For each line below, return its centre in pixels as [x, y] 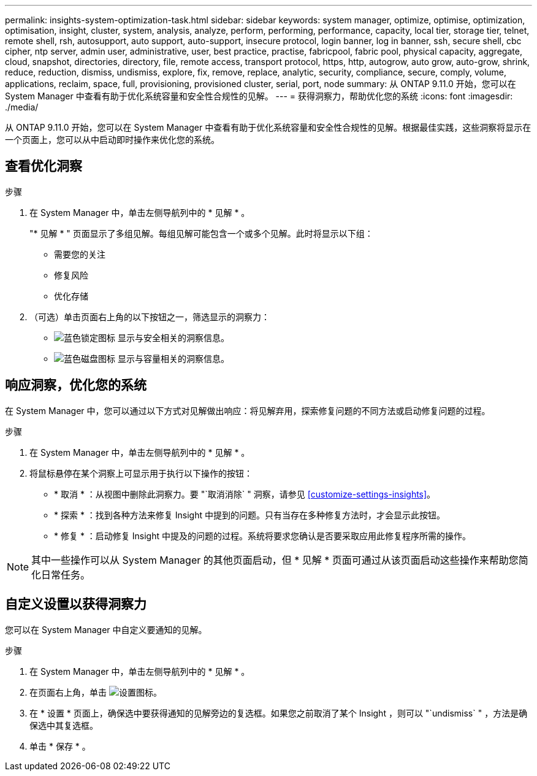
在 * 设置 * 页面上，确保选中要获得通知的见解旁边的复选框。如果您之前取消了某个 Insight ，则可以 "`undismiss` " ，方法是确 [279, 713]
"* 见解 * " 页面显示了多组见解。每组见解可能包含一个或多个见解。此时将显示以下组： [201, 233]
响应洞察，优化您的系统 [76, 385]
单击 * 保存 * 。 [60, 746]
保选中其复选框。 [64, 725]
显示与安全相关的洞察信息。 [173, 337]
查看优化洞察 [44, 166]
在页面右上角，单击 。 [96, 692]
